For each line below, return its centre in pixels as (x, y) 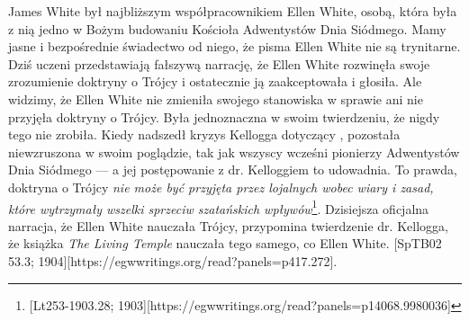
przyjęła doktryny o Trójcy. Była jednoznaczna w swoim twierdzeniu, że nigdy (224, 116)
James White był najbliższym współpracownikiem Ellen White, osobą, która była (233, 11)
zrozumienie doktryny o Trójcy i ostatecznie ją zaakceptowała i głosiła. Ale (215, 81)
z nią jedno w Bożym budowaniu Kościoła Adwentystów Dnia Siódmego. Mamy (227, 28)
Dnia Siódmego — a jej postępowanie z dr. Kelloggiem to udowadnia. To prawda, (233, 169)
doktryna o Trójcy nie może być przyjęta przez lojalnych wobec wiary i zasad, (221, 187)
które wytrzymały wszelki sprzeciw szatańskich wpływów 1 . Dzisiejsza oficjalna (219, 207)
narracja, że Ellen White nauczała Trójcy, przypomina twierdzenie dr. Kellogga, (228, 225)
